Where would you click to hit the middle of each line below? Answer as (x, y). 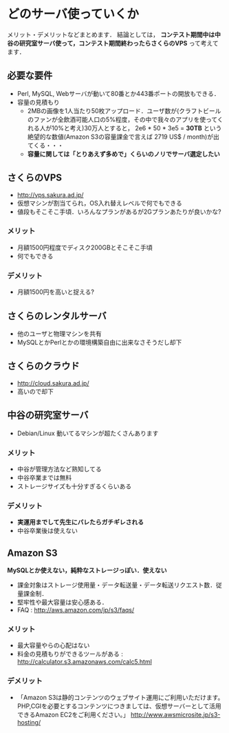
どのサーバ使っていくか (73, 14)
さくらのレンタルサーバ (57, 315)
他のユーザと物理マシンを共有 (59, 333)
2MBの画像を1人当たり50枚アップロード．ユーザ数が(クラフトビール (124, 110)
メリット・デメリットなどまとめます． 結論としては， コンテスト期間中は (111, 34)
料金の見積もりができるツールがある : (70, 654)
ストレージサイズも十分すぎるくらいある (74, 486)
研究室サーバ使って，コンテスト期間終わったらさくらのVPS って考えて (119, 43)
